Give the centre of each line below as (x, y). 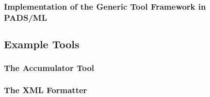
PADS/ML (25, 17)
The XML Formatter (46, 90)
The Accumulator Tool (49, 68)
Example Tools (42, 44)
